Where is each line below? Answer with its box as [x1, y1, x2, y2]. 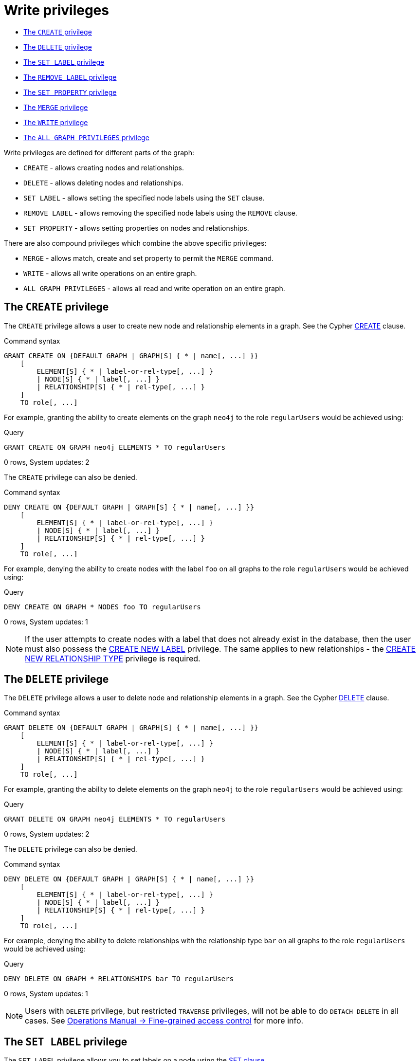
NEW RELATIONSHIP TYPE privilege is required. [25, 653, 201, 663]
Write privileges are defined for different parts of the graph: [4, 148, 194, 157]
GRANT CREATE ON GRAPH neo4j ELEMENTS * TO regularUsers [4, 443, 226, 451]
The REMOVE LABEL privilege [23, 73, 117, 81]
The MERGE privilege [23, 103, 88, 111]
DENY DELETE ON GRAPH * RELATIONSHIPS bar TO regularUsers [4, 975, 234, 983]
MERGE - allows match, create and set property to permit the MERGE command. [23, 254, 274, 262]
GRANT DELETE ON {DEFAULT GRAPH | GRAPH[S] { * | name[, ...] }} [4, 724, 258, 732]
